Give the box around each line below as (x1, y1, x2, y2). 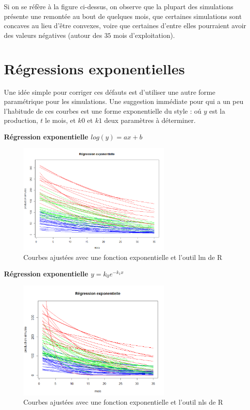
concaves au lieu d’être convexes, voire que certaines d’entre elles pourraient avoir (4, 20, 247, 31)
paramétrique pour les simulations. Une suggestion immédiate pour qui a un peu (4, 96, 244, 106)
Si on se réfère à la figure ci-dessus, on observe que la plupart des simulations (4, 1, 233, 11)
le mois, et (45, 115, 76, 125)
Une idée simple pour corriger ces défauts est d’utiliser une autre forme (4, 86, 216, 97)
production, (4, 115, 38, 125)
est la (209, 105, 225, 116)
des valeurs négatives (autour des (4, 30, 102, 40)
